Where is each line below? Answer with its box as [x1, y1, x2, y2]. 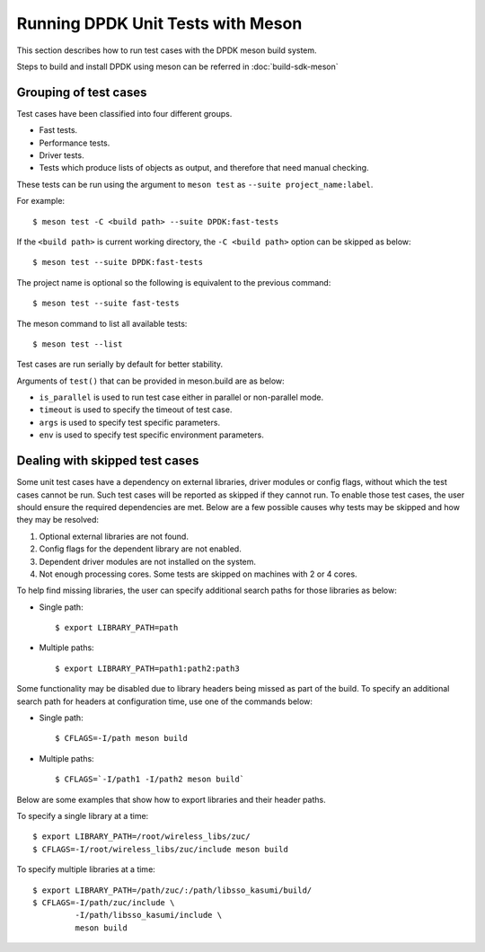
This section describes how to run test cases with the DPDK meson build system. [16, 45, 318, 56]
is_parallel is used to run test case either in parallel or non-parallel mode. [39, 392, 323, 403]
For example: [16, 196, 66, 207]
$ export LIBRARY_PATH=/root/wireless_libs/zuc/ [32, 832, 251, 842]
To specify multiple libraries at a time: [16, 864, 156, 875]
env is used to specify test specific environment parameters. [39, 429, 264, 440]
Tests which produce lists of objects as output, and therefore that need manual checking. [39, 163, 369, 173]
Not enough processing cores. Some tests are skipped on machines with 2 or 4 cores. [39, 569, 358, 579]
